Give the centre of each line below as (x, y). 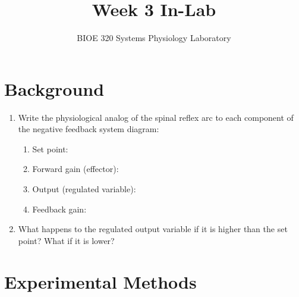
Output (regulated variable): (84, 189)
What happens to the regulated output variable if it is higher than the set (153, 229)
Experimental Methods (100, 281)
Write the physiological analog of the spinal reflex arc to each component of (156, 117)
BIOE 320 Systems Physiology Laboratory (154, 38)
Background (54, 88)
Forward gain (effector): (75, 169)
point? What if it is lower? (66, 240)
